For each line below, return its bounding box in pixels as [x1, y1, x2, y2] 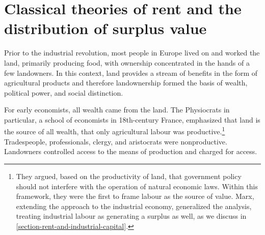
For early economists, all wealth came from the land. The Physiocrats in [4, 104, 230, 115]
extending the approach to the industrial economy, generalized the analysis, [16, 200, 252, 211]
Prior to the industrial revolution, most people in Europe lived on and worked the [4, 47, 260, 58]
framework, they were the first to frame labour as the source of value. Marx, [16, 191, 254, 201]
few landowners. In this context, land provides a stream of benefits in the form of [4, 67, 258, 78]
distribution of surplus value [4, 18, 207, 39]
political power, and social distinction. [4, 87, 123, 98]
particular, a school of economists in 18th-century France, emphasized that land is [4, 114, 260, 125]
